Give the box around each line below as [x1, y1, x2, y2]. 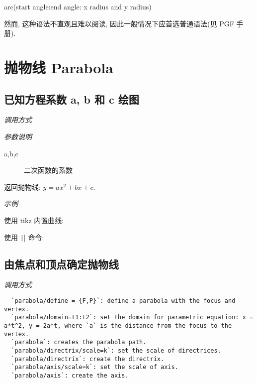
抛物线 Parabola [4, 57, 113, 77]
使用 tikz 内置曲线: [4, 215, 64, 225]
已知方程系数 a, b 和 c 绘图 [4, 91, 139, 107]
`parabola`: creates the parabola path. [11, 339, 147, 346]
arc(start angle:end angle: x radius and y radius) [4, 1, 152, 11]
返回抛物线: [4, 181, 41, 192]
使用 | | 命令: [4, 232, 44, 242]
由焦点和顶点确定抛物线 [4, 256, 119, 271]
